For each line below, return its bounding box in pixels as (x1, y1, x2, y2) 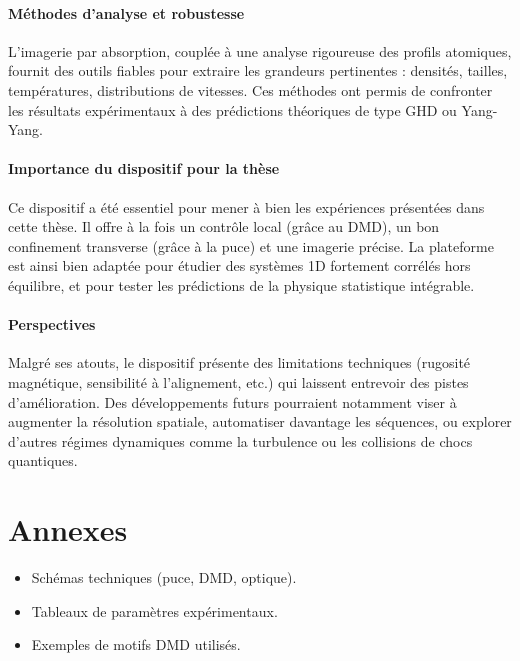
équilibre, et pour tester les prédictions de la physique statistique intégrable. (8, 274, 475, 295)
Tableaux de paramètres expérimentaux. (31, 600, 278, 621)
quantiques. (8, 450, 78, 471)
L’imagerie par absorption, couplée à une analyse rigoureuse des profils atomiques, (8, 40, 512, 61)
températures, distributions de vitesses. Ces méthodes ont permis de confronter (8, 79, 493, 100)
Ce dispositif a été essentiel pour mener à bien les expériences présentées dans (8, 196, 485, 217)
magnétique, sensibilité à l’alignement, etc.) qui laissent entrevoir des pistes (8, 371, 469, 392)
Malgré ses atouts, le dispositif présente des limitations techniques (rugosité (8, 352, 471, 373)
